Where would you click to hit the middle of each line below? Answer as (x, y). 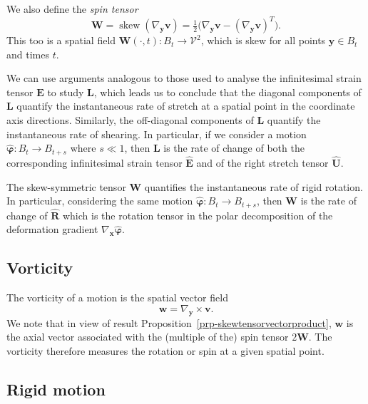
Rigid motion (56, 389)
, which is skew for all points (263, 40)
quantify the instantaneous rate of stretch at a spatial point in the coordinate (186, 106)
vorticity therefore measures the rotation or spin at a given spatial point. (165, 350)
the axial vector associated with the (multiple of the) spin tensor (148, 337)
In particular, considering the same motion (100, 201)
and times (28, 54)
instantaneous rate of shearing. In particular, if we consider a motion (157, 134)
